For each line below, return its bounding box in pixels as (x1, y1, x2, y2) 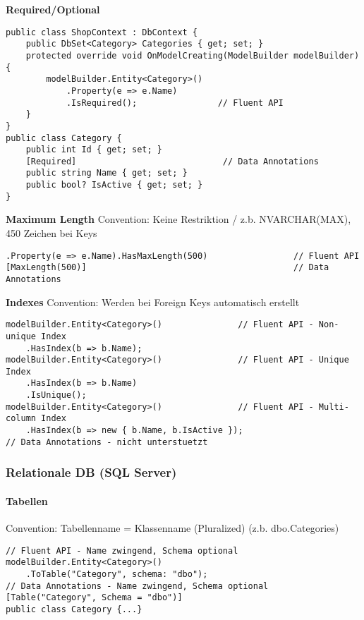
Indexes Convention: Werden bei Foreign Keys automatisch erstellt (6, 294, 300, 309)
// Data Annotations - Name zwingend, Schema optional (6, 581, 269, 591)
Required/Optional (6, 2, 100, 16)
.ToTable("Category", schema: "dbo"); (25, 569, 208, 579)
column (6, 413, 36, 424)
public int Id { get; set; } (25, 145, 162, 155)
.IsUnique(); (25, 390, 87, 401)
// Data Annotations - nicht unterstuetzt (6, 437, 208, 447)
